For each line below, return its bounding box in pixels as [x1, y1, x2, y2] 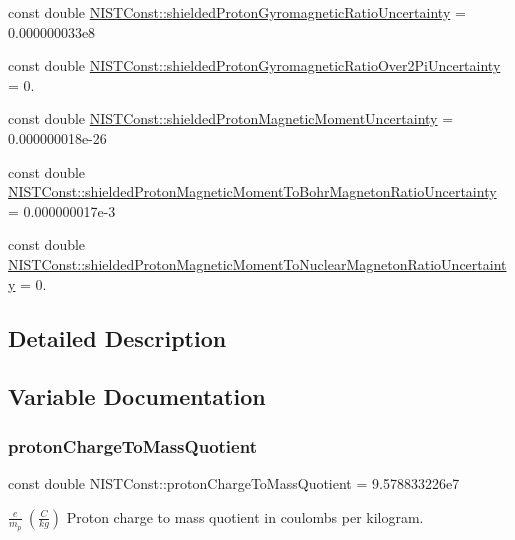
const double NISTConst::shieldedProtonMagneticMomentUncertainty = [8, 108, 454, 129]
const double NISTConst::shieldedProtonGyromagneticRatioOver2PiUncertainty [8, 55, 501, 76]
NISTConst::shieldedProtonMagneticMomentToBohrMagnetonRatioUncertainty [8, 181, 497, 202]
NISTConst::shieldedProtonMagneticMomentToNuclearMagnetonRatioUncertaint [8, 253, 507, 274]
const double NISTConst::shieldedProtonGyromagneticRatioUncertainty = [8, 2, 466, 22]
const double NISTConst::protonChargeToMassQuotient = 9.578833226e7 [8, 472, 460, 493]
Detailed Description [8, 322, 227, 353]
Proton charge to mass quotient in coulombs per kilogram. [66, 506, 424, 527]
